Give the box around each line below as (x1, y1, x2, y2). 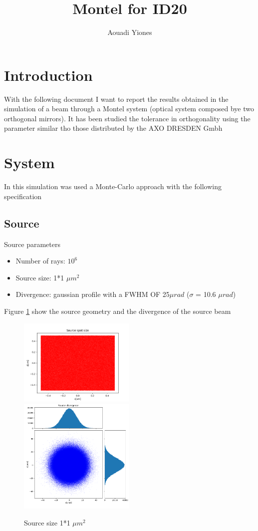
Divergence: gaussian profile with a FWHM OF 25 (15, 289, 170, 299)
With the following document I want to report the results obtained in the (4, 93, 229, 104)
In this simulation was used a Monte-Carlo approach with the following (4, 181, 222, 192)
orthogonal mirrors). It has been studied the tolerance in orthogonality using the (4, 113, 251, 123)
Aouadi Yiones (107, 27, 152, 37)
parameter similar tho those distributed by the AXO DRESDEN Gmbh (4, 123, 223, 133)
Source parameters (4, 239, 60, 249)
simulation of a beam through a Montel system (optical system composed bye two (4, 103, 254, 114)
